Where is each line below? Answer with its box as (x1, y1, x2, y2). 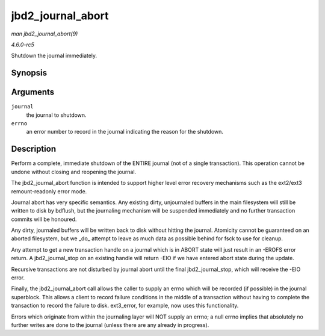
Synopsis (11, 68, 48, 78)
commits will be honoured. (11, 216, 77, 223)
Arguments (11, 87, 55, 98)
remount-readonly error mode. (11, 187, 87, 195)
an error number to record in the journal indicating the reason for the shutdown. (26, 128, 224, 135)
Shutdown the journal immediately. (11, 52, 97, 60)
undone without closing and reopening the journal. (11, 168, 137, 175)
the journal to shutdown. (26, 111, 87, 119)
